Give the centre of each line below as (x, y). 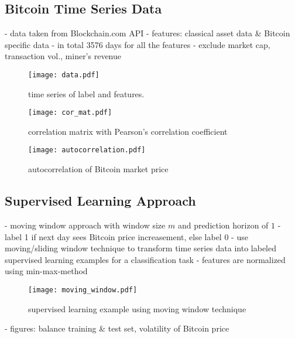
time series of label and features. (86, 93)
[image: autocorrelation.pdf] (87, 150)
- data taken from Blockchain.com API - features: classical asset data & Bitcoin (147, 33)
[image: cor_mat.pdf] (70, 113)
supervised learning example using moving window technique (137, 308)
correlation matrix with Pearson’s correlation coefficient (128, 131)
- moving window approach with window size (85, 225)
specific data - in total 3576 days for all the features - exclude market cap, (138, 44)
